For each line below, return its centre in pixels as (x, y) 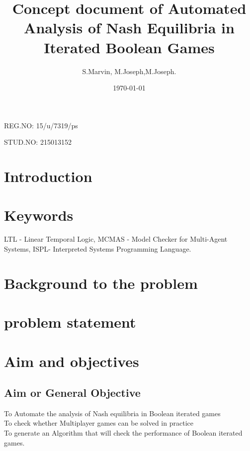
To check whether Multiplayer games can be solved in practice (99, 423)
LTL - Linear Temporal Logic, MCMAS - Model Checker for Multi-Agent (116, 239)
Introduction (48, 176)
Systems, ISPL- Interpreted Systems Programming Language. (98, 248)
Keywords (39, 215)
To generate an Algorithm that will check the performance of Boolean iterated (123, 433)
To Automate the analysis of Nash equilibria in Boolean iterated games (112, 413)
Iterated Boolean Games (129, 47)
